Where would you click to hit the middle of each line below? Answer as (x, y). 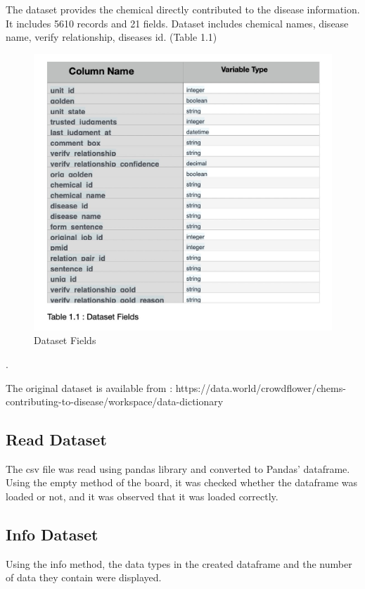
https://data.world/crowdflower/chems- (261, 387)
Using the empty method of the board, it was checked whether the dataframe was (182, 482)
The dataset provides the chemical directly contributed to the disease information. (183, 9)
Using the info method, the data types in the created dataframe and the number (179, 563)
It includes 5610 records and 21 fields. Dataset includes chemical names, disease (177, 23)
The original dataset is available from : (89, 387)
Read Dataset (56, 439)
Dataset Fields (65, 340)
